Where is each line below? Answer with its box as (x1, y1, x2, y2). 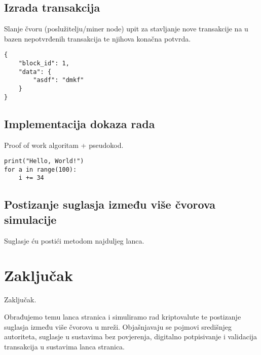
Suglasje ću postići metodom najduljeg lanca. (4, 235, 144, 246)
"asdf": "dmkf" (33, 76, 84, 84)
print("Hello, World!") (4, 157, 84, 165)
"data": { (18, 68, 52, 75)
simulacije (4, 211, 57, 227)
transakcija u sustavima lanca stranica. (4, 341, 125, 351)
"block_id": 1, (18, 60, 69, 67)
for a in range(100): (4, 166, 77, 173)
